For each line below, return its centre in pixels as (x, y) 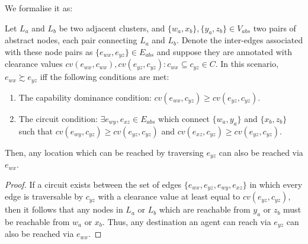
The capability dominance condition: (85, 97)
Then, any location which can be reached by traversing (104, 152)
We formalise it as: (39, 8)
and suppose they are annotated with (224, 51)
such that (36, 131)
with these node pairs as (49, 51)
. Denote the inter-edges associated (240, 40)
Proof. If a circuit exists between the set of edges (93, 184)
